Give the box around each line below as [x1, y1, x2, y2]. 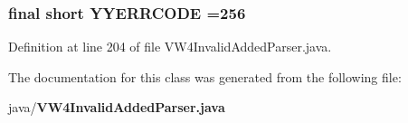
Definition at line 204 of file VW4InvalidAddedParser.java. [8, 37, 332, 56]
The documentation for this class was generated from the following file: [8, 67, 402, 86]
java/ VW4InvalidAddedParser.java [8, 98, 225, 117]
